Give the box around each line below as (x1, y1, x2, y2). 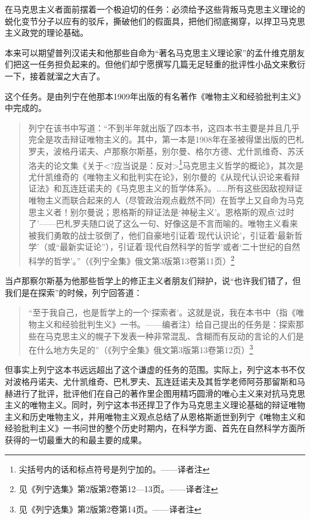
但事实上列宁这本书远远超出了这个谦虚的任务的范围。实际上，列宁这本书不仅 (5, 363, 305, 376)
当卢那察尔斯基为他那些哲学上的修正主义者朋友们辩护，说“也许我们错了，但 (5, 274, 301, 287)
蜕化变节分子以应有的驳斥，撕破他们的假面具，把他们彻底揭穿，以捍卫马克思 (5, 14, 305, 27)
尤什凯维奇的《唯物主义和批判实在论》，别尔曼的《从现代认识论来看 (28, 170, 292, 183)
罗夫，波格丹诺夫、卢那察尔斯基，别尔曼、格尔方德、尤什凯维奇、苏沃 (28, 144, 304, 157)
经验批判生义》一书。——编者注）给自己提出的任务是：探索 (61, 317, 296, 330)
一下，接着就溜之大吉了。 (5, 69, 105, 82)
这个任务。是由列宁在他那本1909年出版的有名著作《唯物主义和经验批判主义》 (5, 89, 305, 102)
